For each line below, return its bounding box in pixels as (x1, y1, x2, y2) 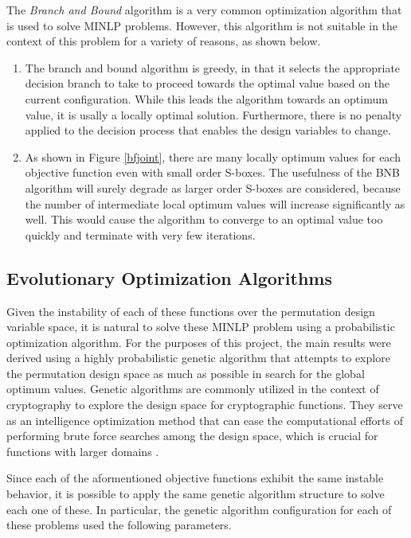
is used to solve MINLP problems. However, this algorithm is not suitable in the (6, 17, 398, 33)
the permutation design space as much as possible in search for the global (6, 365, 365, 381)
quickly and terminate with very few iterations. (25, 226, 256, 243)
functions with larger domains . (6, 442, 159, 459)
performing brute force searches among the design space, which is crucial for (6, 427, 378, 444)
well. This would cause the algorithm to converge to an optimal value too (25, 211, 383, 228)
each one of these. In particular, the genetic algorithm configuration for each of (6, 501, 392, 517)
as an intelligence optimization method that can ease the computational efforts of (6, 411, 404, 428)
